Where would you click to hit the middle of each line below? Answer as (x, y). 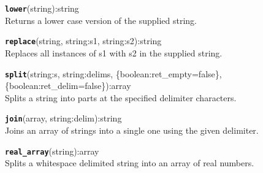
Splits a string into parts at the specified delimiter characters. (121, 97)
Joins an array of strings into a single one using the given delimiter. (132, 130)
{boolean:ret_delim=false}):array (68, 86)
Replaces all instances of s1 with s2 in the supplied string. (114, 52)
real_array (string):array (52, 151)
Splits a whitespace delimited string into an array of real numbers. (130, 163)
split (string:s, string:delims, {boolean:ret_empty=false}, (113, 73)
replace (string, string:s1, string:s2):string (83, 41)
